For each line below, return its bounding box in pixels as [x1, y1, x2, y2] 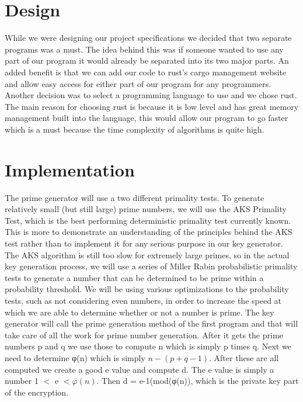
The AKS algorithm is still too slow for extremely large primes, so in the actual [5, 248, 290, 261]
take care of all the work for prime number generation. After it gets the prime [5, 328, 283, 341]
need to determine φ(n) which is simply [5, 351, 145, 363]
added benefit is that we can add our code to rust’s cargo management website [5, 65, 287, 78]
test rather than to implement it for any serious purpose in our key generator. [5, 237, 283, 249]
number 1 [5, 375, 39, 387]
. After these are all [209, 351, 279, 363]
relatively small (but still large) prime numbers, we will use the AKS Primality [5, 203, 287, 215]
